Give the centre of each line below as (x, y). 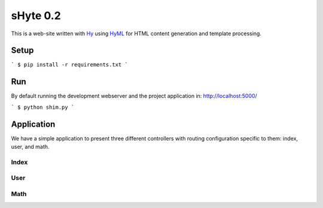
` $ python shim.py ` (43, 107)
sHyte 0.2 (36, 16)
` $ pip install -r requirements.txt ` (69, 65)
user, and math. (30, 147)
